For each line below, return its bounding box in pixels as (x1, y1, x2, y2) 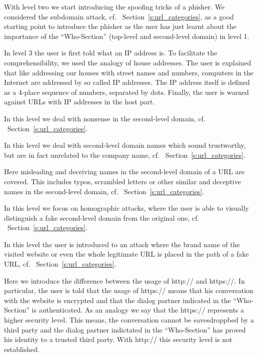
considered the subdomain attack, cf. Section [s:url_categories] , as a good (4, 11, 234, 21)
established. (4, 344, 39, 354)
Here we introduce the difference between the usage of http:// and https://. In (4, 275, 245, 286)
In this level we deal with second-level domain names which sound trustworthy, (4, 140, 246, 150)
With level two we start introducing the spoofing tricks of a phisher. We (4, 1, 225, 11)
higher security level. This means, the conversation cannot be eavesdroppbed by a (4, 315, 254, 325)
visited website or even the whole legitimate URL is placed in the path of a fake (4, 249, 249, 259)
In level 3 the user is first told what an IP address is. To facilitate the (4, 47, 217, 58)
